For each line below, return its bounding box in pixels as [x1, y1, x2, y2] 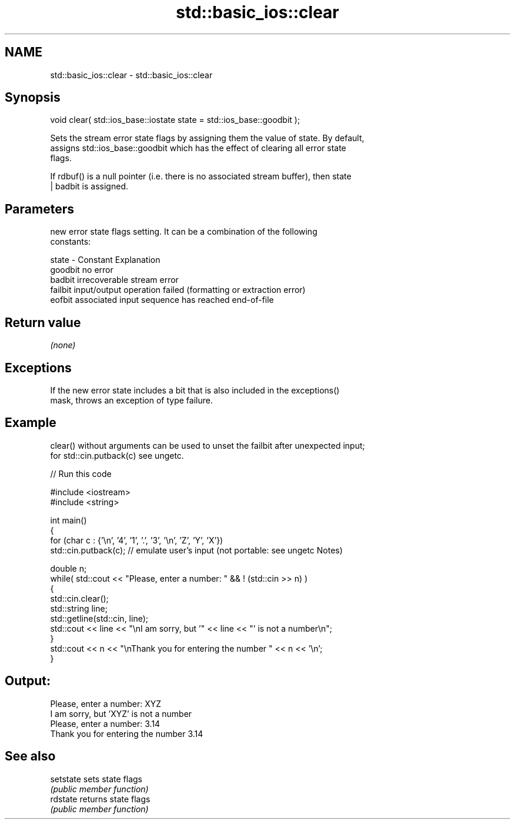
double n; [50, 563, 87, 573]
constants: [50, 236, 91, 247]
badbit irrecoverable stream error [50, 275, 179, 285]
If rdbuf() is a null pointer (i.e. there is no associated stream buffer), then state [50, 171, 352, 182]
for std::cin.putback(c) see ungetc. [50, 450, 184, 461]
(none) [50, 340, 76, 351]
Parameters [5, 201, 74, 216]
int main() [50, 515, 87, 525]
